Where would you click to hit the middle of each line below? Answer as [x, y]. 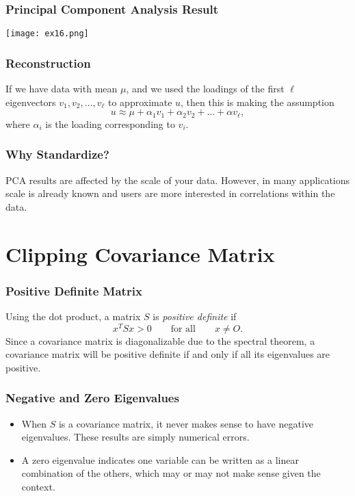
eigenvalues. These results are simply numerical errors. [135, 437]
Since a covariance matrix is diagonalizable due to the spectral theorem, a [160, 340]
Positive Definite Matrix [74, 290]
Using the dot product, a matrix [73, 316]
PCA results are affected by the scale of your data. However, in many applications [178, 180]
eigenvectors [31, 102]
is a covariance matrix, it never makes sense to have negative [186, 423]
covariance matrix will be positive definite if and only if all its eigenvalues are [168, 354]
